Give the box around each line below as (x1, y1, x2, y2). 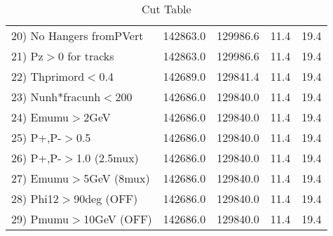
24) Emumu (11, 109, 69, 125)
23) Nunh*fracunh (11, 88, 101, 105)
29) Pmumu (11, 211, 69, 227)
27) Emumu (11, 170, 69, 186)
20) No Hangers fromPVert (11, 27, 144, 44)
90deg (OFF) (74, 190, 138, 206)
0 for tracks (57, 48, 114, 64)
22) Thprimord (11, 68, 85, 84)
